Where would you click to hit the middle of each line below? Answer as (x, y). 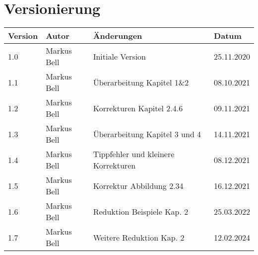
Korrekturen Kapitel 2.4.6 (138, 108)
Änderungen (118, 36)
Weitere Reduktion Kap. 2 (139, 237)
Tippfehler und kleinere (134, 154)
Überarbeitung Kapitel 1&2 (141, 82)
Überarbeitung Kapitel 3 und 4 (147, 134)
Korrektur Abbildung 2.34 (138, 185)
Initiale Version (120, 56)
